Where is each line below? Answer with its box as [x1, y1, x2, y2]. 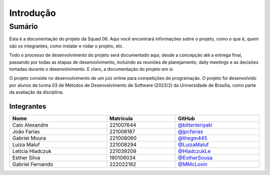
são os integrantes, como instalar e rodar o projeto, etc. [9, 43, 124, 49]
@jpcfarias [177, 128, 203, 135]
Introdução [9, 7, 56, 18]
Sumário [9, 22, 38, 31]
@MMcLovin [177, 161, 207, 168]
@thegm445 [177, 135, 207, 142]
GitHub [177, 115, 195, 122]
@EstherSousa [177, 155, 212, 162]
